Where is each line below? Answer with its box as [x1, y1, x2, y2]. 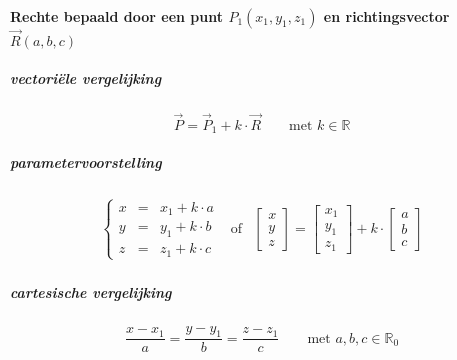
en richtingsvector [323, 5, 450, 26]
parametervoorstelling [10, 151, 162, 172]
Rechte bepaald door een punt [10, 5, 224, 26]
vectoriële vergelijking [10, 68, 162, 89]
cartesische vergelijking [10, 281, 172, 302]
